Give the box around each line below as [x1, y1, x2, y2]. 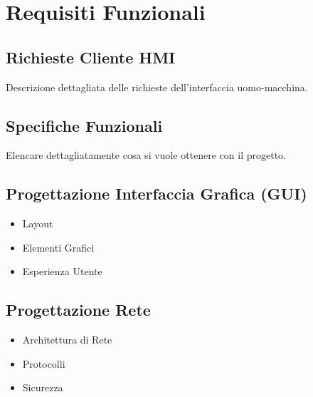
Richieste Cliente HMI [6, 46, 176, 68]
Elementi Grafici [22, 239, 95, 254]
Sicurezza [22, 380, 63, 395]
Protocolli [22, 356, 65, 371]
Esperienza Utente [22, 264, 102, 279]
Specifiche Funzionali [6, 114, 163, 136]
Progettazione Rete [6, 299, 151, 321]
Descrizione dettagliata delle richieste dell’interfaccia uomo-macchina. [6, 79, 308, 94]
